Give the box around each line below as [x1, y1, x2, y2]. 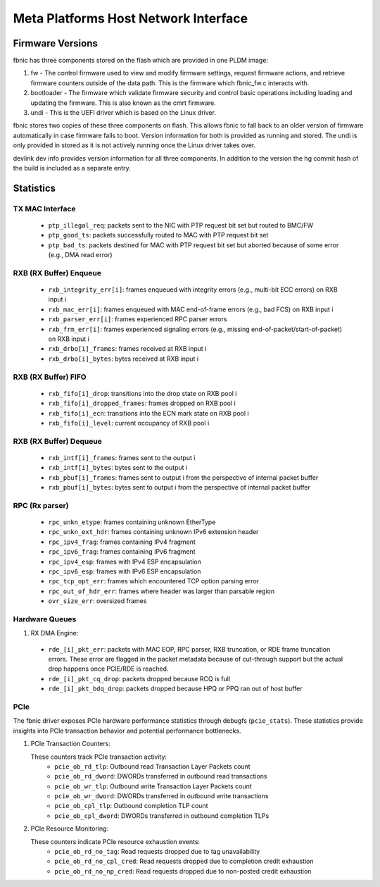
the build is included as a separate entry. [13, 163, 131, 172]
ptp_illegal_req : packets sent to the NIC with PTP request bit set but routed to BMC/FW [48, 221, 314, 229]
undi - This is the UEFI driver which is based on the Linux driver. [30, 108, 216, 117]
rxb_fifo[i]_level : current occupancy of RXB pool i [48, 418, 210, 427]
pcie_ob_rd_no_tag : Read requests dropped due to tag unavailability [54, 848, 260, 856]
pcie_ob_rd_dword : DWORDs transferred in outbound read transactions [54, 772, 267, 781]
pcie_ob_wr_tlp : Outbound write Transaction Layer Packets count [54, 782, 253, 790]
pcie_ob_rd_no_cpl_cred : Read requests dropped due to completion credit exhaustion [54, 857, 314, 866]
